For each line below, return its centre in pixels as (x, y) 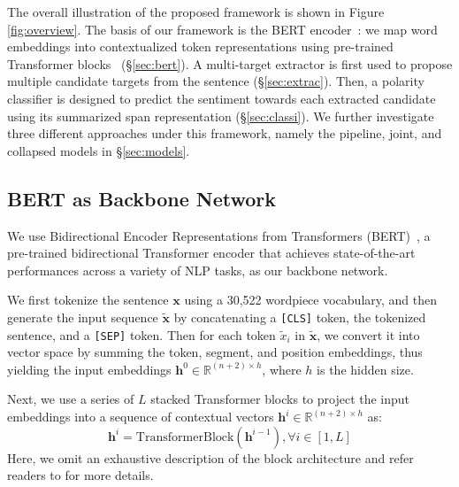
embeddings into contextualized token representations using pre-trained (200, 46)
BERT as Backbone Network (142, 198)
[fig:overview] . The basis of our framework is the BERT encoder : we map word (222, 29)
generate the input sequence (83, 317)
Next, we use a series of (71, 399)
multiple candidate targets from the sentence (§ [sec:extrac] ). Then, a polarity (216, 81)
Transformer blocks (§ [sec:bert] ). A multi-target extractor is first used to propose (230, 63)
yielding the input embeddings (89, 369)
